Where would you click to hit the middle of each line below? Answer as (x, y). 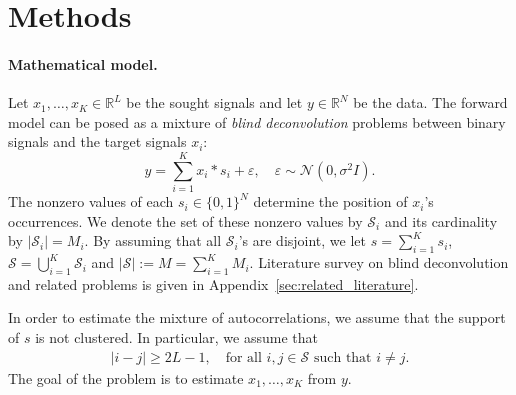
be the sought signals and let (214, 102)
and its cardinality (441, 220)
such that (342, 357)
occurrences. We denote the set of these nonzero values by (185, 220)
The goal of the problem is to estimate (126, 377)
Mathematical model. (83, 63)
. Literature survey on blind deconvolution (379, 262)
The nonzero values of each (91, 201)
